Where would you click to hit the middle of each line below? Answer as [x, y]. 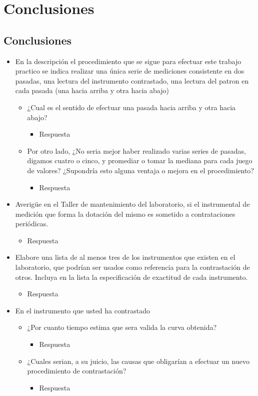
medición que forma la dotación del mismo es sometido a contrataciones [125, 214]
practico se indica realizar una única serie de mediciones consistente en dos [130, 71]
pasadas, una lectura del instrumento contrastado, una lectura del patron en [132, 80]
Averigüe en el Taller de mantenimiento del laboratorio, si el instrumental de [132, 204]
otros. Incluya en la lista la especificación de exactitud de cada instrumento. [131, 277]
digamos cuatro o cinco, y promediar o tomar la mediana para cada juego [140, 160]
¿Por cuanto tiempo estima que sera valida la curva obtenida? [122, 327]
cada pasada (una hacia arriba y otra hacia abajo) [92, 90]
